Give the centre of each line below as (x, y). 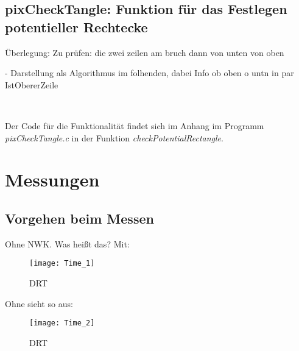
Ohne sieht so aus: (39, 303)
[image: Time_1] (62, 264)
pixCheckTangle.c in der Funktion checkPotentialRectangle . (114, 137)
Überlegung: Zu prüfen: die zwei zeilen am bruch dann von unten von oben (145, 52)
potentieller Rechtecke (76, 27)
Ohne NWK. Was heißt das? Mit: (67, 243)
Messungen (52, 179)
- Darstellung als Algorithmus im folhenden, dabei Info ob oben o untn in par (149, 73)
